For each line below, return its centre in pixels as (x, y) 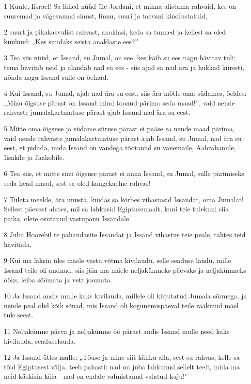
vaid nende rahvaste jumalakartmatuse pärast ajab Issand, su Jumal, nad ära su (123, 138)
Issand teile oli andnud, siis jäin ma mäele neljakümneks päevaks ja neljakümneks (125, 270)
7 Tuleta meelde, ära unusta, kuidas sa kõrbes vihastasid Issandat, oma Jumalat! (124, 199)
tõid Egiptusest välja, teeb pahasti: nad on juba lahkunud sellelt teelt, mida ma (122, 366)
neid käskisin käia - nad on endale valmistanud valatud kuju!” (96, 376)
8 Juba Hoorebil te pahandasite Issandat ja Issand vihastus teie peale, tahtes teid (125, 235)
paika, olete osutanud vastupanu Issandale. (68, 218)
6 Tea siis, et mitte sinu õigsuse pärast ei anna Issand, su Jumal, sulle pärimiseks (124, 173)
